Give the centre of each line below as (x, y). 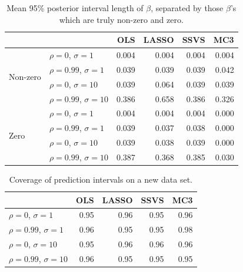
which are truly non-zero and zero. (121, 19)
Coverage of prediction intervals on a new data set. (101, 179)
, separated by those (187, 8)
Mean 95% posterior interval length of (75, 8)
